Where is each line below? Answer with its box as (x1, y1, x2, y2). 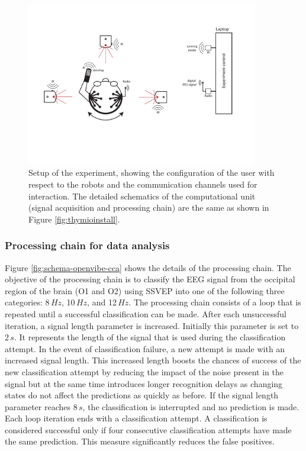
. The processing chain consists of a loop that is (128, 296, 301, 308)
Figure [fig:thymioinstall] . (28, 212, 120, 225)
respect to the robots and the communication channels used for (28, 178, 257, 190)
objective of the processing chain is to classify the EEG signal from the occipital (5, 273, 295, 285)
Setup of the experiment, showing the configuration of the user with (28, 166, 275, 179)
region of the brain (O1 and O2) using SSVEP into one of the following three (5, 284, 285, 297)
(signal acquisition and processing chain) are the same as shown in (28, 201, 269, 214)
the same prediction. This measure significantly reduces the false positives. (5, 435, 275, 447)
